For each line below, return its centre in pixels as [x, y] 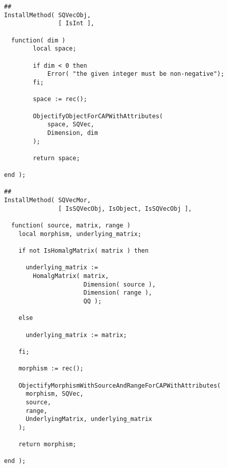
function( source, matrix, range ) [71, 226]
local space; [55, 49]
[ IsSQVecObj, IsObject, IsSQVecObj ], [125, 208]
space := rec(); [60, 99]
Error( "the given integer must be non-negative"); [136, 74]
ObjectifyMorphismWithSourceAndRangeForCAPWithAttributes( [120, 385]
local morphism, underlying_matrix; [80, 234]
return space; [56, 158]
